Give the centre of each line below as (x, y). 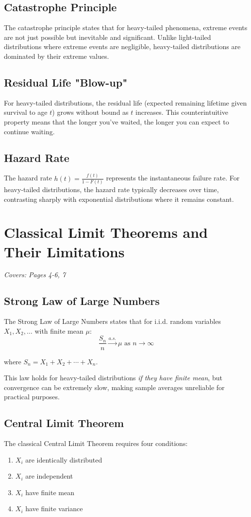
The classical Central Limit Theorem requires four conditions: (96, 443)
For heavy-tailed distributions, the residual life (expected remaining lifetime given (125, 102)
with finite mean (59, 330)
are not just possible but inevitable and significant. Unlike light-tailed (108, 37)
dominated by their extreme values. (57, 56)
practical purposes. (32, 397)
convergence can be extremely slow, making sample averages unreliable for (114, 387)
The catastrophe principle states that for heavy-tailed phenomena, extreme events (126, 27)
